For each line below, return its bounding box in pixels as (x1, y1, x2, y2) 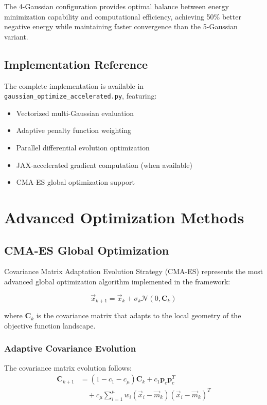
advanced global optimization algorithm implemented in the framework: (4, 276, 230, 286)
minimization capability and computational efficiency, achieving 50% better (4, 11, 241, 22)
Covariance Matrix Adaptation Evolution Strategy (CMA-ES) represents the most (4, 266, 263, 277)
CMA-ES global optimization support (16, 177, 135, 187)
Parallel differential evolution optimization (16, 142, 150, 153)
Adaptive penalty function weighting (16, 125, 132, 136)
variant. (4, 31, 28, 42)
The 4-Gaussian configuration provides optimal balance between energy (4, 1, 229, 11)
